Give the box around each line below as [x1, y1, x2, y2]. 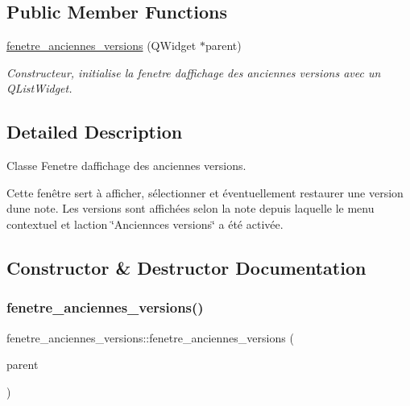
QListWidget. [6, 80, 72, 97]
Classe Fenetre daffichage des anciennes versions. [6, 157, 246, 174]
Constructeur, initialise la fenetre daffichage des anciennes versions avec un [6, 64, 381, 81]
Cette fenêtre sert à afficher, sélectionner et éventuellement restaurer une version [6, 184, 404, 201]
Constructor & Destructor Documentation [6, 255, 367, 280]
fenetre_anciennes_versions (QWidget [6, 37, 197, 54]
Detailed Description [6, 119, 183, 144]
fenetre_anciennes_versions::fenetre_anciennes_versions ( [6, 329, 294, 346]
